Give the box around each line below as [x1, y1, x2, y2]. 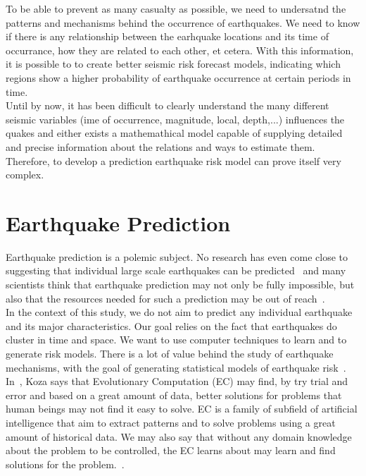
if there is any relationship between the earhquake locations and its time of [6, 29, 329, 44]
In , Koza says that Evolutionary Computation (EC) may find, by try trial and [6, 374, 348, 389]
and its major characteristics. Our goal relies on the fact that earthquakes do [6, 318, 337, 333]
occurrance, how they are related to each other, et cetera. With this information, [6, 42, 354, 57]
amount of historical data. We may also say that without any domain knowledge [6, 429, 352, 444]
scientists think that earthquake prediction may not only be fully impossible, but [6, 277, 355, 292]
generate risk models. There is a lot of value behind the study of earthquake [6, 346, 334, 360]
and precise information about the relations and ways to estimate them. [6, 139, 315, 154]
